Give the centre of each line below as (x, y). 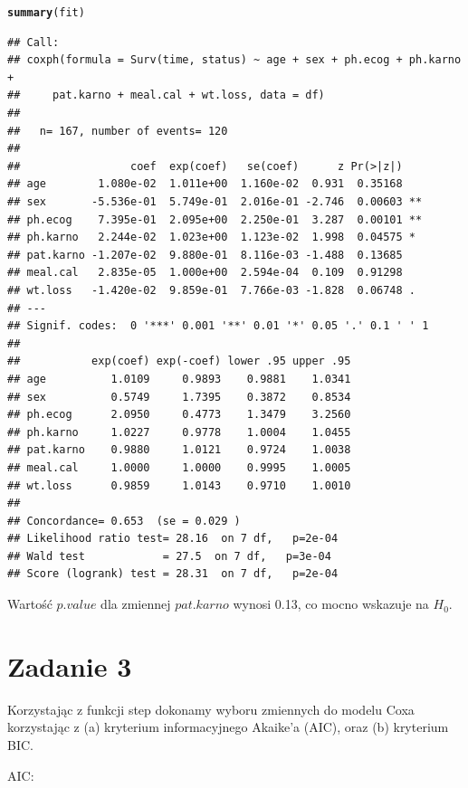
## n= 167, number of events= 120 (118, 131)
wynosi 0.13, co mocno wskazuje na (331, 604)
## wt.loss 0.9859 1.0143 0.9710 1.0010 (179, 485)
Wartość (30, 604)
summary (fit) (46, 13)
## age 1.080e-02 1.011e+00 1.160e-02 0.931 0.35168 (205, 184)
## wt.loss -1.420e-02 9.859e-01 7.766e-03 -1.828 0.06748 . (212, 290)
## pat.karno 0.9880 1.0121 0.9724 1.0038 (179, 450)
